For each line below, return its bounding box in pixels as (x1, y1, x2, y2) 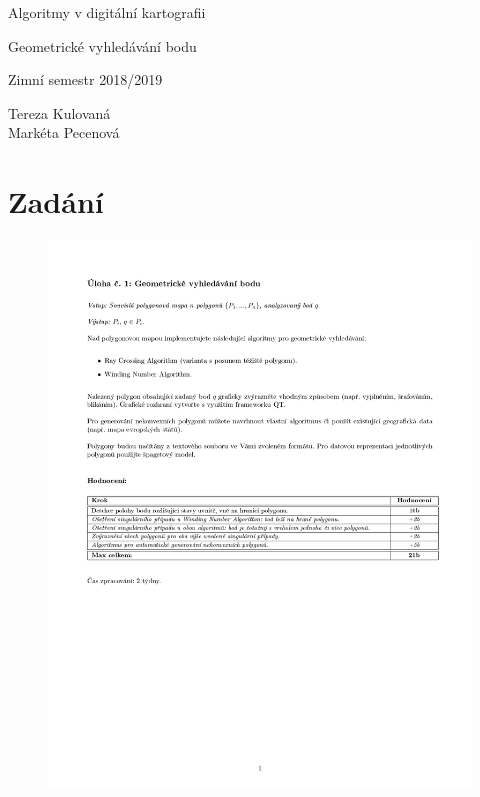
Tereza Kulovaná (8, 102, 111, 123)
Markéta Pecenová (8, 122, 120, 143)
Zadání (8, 181, 104, 222)
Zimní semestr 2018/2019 (8, 69, 163, 90)
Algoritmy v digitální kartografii (8, 2, 206, 22)
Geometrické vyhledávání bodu (8, 35, 197, 56)
